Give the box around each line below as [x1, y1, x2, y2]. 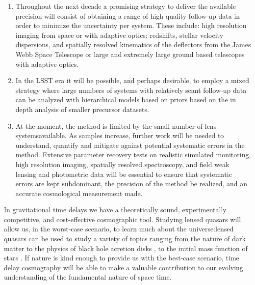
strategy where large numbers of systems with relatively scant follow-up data [15, 85, 247, 95]
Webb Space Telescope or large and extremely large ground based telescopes [15, 49, 245, 59]
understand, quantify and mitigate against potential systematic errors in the [15, 140, 245, 150]
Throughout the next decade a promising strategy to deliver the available [15, 1, 236, 11]
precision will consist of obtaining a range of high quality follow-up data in [15, 10, 240, 21]
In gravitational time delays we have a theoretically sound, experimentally [4, 204, 227, 215]
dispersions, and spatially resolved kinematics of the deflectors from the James [15, 39, 251, 50]
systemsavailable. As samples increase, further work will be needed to [15, 130, 224, 141]
